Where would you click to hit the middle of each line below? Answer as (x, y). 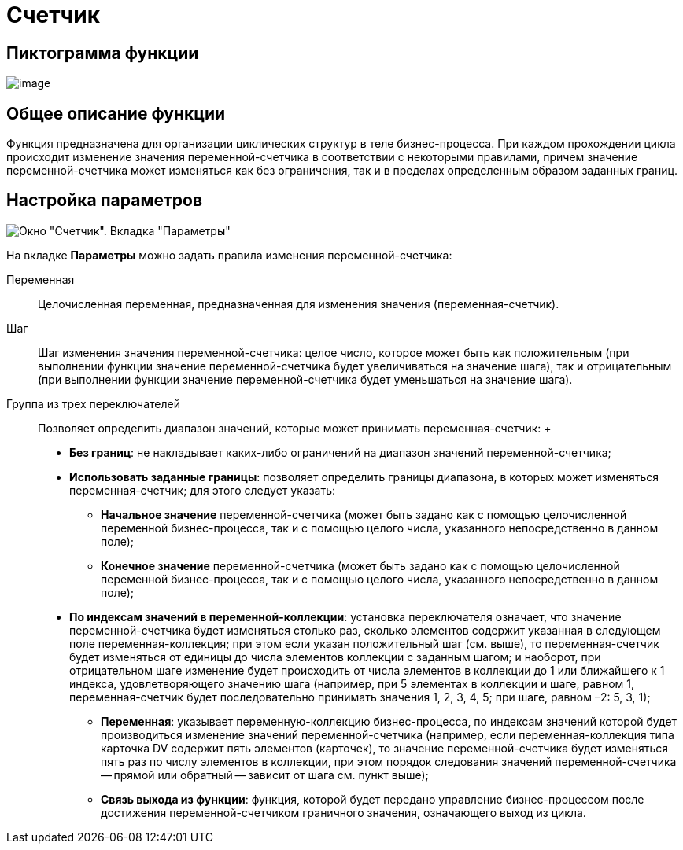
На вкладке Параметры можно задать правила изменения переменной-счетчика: (229, 255)
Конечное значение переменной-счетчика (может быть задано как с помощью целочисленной (360, 565)
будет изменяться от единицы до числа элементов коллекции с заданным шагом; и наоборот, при (335, 657)
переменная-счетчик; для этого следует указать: (203, 490)
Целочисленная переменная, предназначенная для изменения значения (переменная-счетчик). (299, 304)
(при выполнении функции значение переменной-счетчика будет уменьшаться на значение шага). (305, 379)
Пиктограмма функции (103, 53)
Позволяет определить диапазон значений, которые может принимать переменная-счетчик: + (295, 428)
